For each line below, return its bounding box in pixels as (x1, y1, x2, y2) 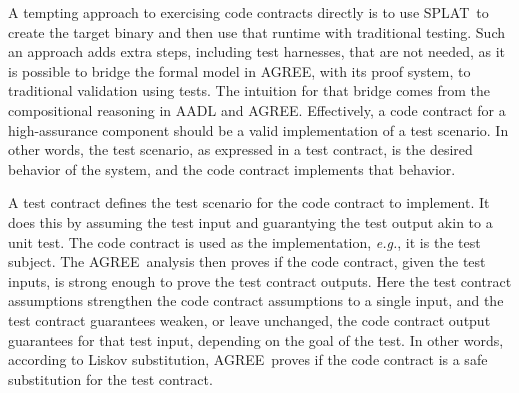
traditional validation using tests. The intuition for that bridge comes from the (8, 80, 490, 101)
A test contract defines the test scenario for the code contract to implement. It (8, 192, 490, 213)
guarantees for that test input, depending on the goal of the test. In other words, (8, 329, 504, 350)
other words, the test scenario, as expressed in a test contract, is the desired (8, 139, 473, 160)
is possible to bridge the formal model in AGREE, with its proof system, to (8, 60, 471, 81)
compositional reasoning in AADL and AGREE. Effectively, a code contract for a (8, 99, 506, 120)
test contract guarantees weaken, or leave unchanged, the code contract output (8, 309, 491, 330)
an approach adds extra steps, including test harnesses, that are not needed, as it (8, 41, 505, 62)
